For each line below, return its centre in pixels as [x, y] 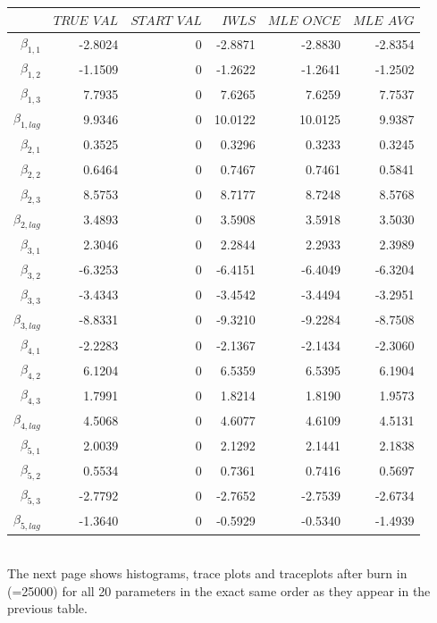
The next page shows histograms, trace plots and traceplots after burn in [207, 573]
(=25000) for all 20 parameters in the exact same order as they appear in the [219, 590]
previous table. [47, 608]
